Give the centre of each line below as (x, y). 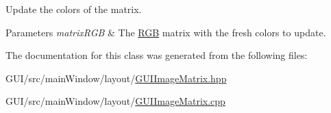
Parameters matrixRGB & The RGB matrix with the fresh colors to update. (166, 32)
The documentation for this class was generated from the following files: (157, 55)
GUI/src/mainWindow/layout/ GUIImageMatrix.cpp (115, 101)
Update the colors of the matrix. (74, 9)
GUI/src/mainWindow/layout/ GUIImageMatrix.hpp (116, 78)
